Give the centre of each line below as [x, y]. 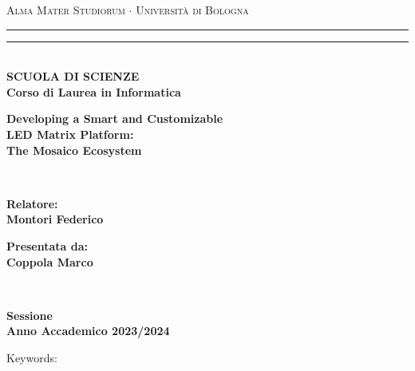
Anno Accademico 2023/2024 [88, 331]
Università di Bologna [192, 10]
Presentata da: [47, 245]
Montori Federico [55, 219]
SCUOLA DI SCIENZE [73, 76]
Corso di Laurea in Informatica [94, 91]
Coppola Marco [50, 261]
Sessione [30, 315]
